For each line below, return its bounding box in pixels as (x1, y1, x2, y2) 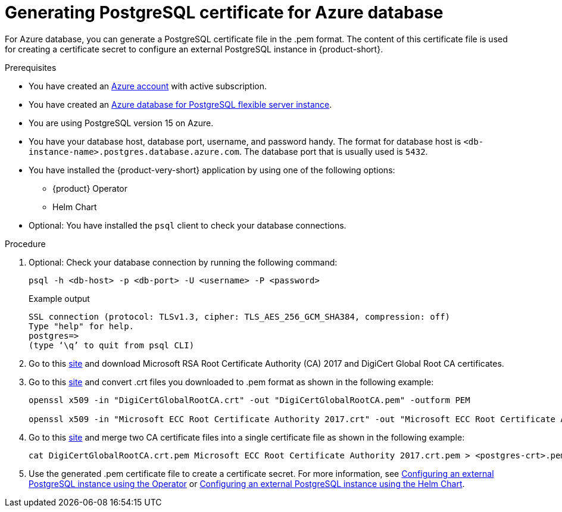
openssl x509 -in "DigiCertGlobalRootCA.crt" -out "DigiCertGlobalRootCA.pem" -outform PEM (29, 395, 470, 405)
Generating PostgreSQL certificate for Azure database (5, 2, 444, 23)
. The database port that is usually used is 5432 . (239, 146, 428, 157)
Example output (29, 293, 90, 304)
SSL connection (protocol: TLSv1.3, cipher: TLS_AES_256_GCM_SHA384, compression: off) (29, 311, 451, 321)
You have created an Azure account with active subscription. (29, 80, 267, 91)
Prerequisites (5, 62, 57, 73)
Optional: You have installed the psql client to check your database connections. (29, 220, 346, 230)
